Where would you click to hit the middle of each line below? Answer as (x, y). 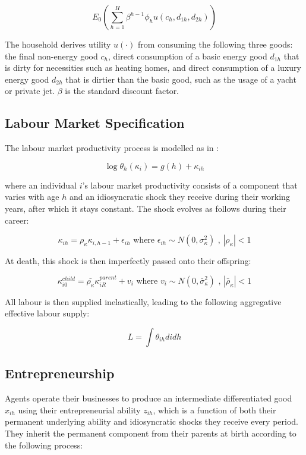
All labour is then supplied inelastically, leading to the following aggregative (143, 301)
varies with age (32, 197)
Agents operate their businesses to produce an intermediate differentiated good (149, 398)
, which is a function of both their (214, 409)
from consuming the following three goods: (215, 44)
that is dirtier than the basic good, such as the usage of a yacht (181, 79)
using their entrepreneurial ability (79, 409)
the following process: (44, 445)
